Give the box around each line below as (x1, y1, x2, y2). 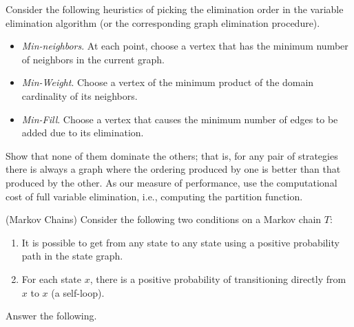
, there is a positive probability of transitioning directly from (90, 271, 346, 286)
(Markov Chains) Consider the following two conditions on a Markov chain (6, 212, 322, 226)
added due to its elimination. (21, 125, 144, 140)
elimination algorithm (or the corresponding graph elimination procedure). (6, 15, 320, 30)
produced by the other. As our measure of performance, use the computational (6, 175, 337, 189)
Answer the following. (6, 308, 97, 323)
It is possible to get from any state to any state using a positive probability (21, 235, 340, 249)
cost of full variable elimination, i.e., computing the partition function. (6, 189, 303, 203)
